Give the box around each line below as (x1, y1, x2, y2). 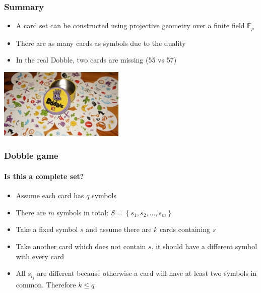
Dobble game (4, 149, 58, 162)
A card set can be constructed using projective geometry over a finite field (16, 20, 245, 31)
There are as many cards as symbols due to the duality (16, 37, 186, 48)
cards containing (160, 224, 211, 235)
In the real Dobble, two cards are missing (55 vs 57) (16, 54, 177, 65)
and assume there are (86, 224, 152, 235)
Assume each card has (16, 190, 84, 201)
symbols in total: (56, 207, 109, 217)
